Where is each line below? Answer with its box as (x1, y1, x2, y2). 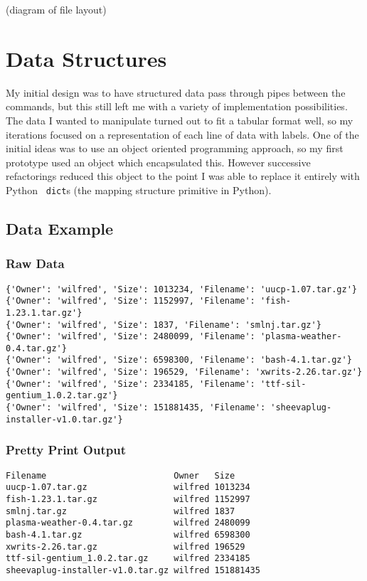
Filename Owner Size (6, 470, 235, 481)
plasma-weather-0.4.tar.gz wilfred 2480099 (6, 518, 250, 528)
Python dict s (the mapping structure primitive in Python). (6, 182, 272, 197)
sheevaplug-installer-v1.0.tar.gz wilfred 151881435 (6, 565, 260, 575)
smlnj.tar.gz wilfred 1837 (6, 506, 235, 516)
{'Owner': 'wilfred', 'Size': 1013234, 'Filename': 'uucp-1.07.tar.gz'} (6, 284, 357, 294)
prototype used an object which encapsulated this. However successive (6, 154, 311, 169)
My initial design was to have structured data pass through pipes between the (6, 85, 346, 100)
